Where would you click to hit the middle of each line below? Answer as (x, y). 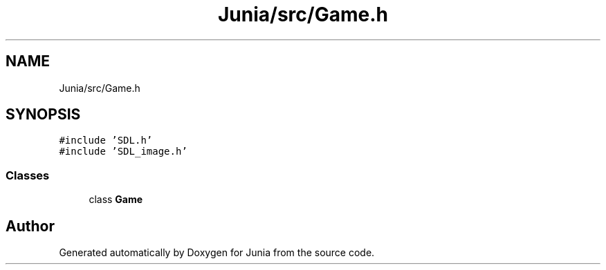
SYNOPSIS (43, 115)
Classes (28, 175)
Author (30, 226)
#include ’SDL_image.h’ (123, 152)
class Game (116, 200)
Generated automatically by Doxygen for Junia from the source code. (217, 253)
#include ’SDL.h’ (106, 141)
